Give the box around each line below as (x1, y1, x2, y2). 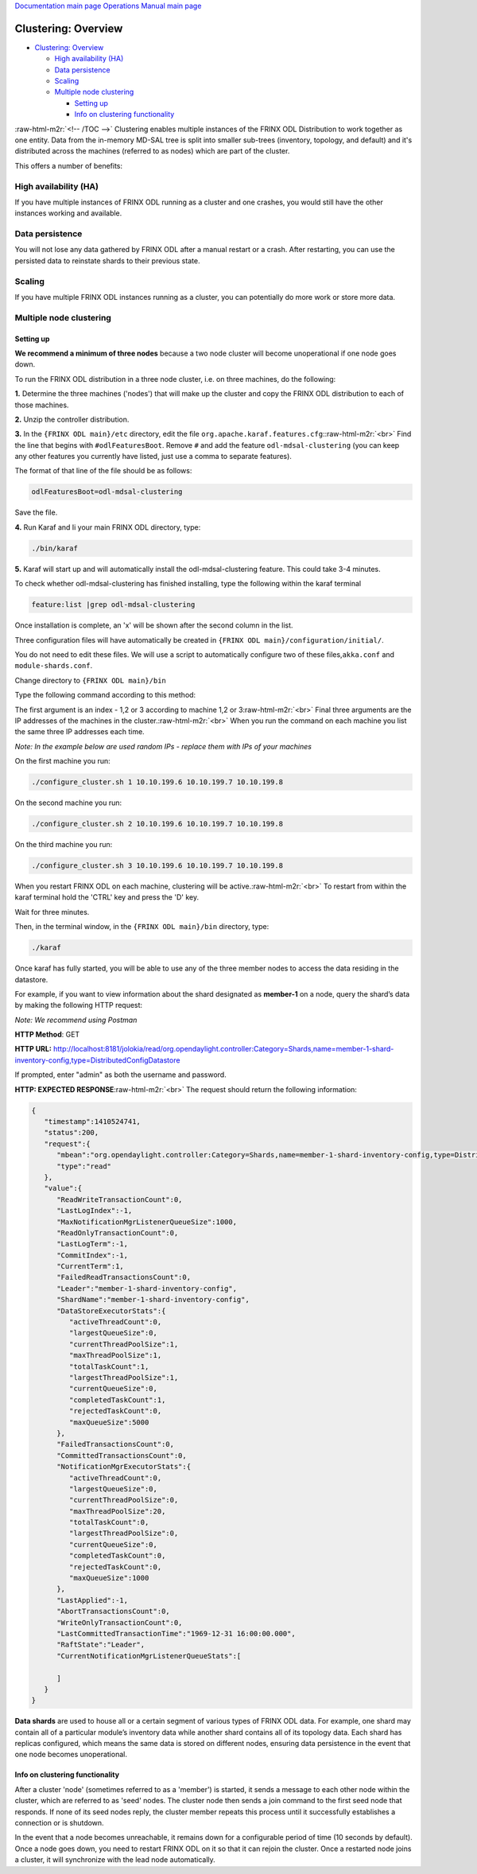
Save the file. (14, 507, 58, 517)
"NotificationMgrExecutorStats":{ (56, 1462, 191, 1472)
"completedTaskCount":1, (68, 1395, 166, 1404)
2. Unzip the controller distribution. (14, 414, 130, 424)
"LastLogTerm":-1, (56, 1239, 129, 1249)
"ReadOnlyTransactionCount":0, (56, 1228, 179, 1237)
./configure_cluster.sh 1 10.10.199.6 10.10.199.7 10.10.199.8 (31, 778, 284, 787)
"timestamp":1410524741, (44, 1118, 141, 1126)
